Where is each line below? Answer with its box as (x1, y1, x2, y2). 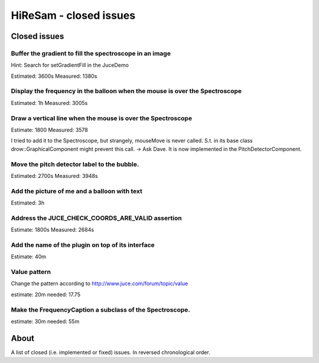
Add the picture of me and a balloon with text (11, 187, 143, 195)
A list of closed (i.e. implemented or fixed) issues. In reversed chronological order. (11, 348, 211, 356)
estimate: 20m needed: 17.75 (11, 291, 81, 298)
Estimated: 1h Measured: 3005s (11, 99, 88, 106)
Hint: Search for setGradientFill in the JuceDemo (11, 62, 129, 69)
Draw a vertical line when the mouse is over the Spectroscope (11, 114, 192, 122)
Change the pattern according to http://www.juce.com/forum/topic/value (11, 280, 188, 287)
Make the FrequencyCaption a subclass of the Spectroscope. (11, 305, 190, 313)
